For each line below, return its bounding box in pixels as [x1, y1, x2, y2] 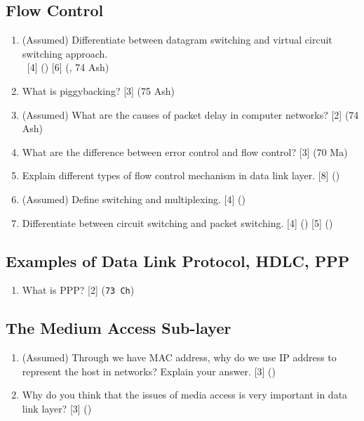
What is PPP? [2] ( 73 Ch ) [22, 283, 135, 297]
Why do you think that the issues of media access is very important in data [22, 387, 348, 402]
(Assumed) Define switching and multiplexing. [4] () [22, 191, 245, 206]
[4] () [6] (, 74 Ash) [27, 60, 109, 75]
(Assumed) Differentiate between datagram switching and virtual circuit [22, 32, 332, 47]
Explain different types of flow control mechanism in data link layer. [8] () [22, 168, 340, 183]
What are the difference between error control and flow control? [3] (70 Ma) [22, 144, 348, 159]
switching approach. [22, 46, 108, 60]
